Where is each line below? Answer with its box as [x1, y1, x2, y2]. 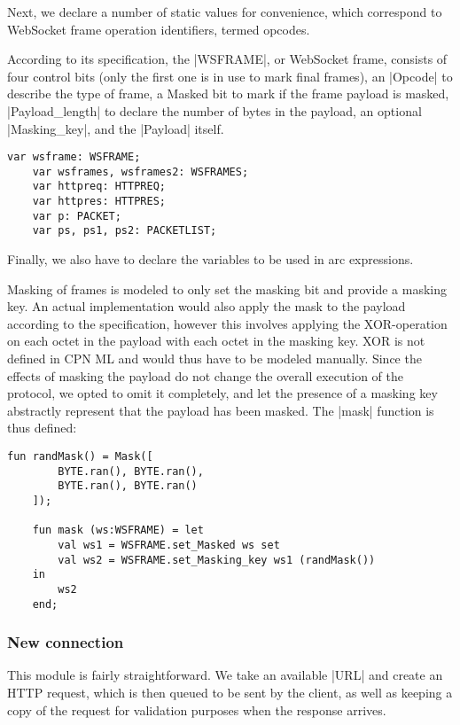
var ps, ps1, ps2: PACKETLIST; [32, 224, 217, 238]
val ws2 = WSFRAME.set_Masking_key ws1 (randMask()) [58, 553, 376, 566]
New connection [7, 631, 124, 653]
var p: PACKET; [32, 209, 121, 222]
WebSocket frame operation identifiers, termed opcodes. [7, 19, 310, 38]
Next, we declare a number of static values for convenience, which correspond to [7, 3, 442, 20]
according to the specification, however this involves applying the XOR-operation [7, 314, 448, 332]
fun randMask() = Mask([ [7, 450, 153, 464]
